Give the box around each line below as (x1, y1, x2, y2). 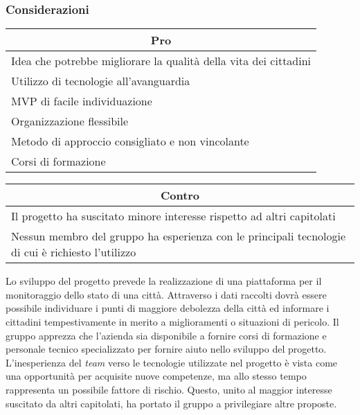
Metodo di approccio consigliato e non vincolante (11, 133, 249, 150)
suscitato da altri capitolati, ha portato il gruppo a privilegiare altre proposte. (6, 396, 337, 410)
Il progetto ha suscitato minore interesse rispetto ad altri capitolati (11, 208, 336, 224)
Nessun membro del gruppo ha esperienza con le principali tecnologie (11, 228, 346, 245)
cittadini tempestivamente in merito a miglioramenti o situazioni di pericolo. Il (6, 315, 339, 328)
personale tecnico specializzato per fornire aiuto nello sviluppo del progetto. (6, 342, 327, 356)
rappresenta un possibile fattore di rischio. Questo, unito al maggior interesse (6, 382, 332, 396)
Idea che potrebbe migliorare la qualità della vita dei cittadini (11, 53, 312, 69)
